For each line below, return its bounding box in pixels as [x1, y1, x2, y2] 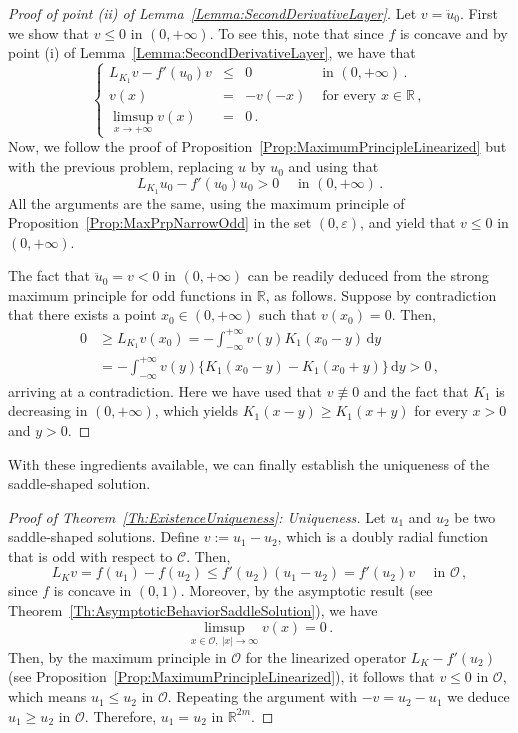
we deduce [447, 686, 510, 707]
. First [459, 3, 498, 23]
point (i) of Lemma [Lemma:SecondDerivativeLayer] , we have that [8, 42, 416, 63]
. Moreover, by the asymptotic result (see [180, 580, 433, 601]
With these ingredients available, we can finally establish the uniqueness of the [8, 453, 490, 474]
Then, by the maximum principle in [8, 646, 227, 667]
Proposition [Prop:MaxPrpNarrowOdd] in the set [8, 212, 312, 233]
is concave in [53, 580, 132, 601]
